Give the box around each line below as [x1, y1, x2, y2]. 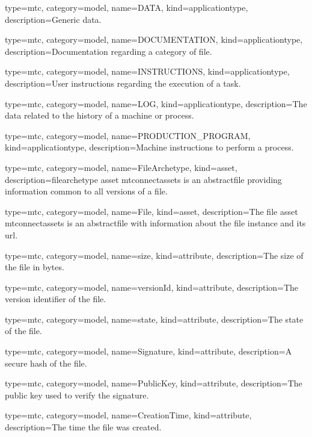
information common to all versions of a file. [5, 185, 168, 197]
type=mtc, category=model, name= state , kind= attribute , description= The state [5, 312, 304, 325]
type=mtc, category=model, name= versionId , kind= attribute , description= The [5, 280, 299, 293]
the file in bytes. [5, 261, 64, 273]
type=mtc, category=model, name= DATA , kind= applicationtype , [5, 1, 248, 13]
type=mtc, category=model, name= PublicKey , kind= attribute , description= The [5, 377, 302, 389]
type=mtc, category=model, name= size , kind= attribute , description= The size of [5, 249, 304, 261]
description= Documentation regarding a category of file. [5, 45, 212, 57]
